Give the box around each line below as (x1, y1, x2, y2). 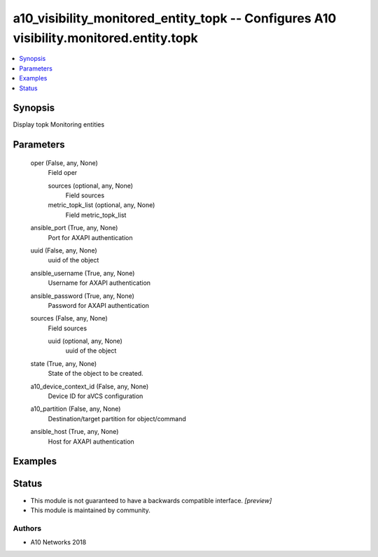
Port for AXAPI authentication (48, 233, 133, 241)
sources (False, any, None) (30, 314, 108, 323)
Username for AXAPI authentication (48, 278, 150, 287)
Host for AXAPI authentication (48, 437, 134, 446)
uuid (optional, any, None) (48, 337, 122, 346)
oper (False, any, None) (30, 158, 98, 167)
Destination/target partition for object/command (48, 414, 186, 423)
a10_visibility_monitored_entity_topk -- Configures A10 (13, 10, 337, 26)
